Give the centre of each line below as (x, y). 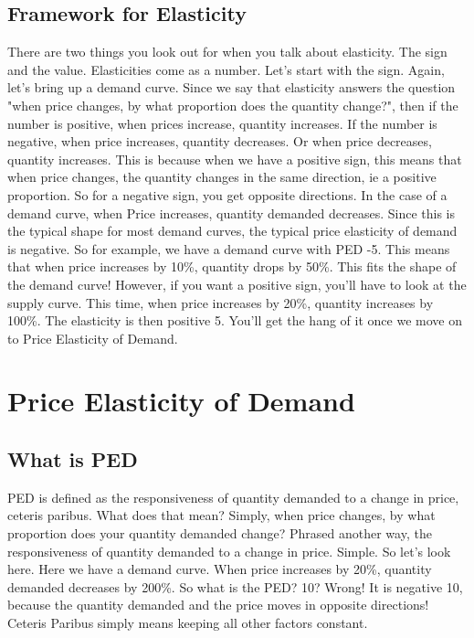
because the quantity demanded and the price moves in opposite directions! (218, 605)
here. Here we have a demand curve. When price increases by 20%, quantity (220, 569)
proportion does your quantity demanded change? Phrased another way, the (220, 533)
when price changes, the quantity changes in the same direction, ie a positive (222, 177)
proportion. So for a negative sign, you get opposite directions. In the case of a (227, 194)
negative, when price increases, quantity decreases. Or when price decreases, (220, 141)
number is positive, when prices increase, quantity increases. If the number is (222, 123)
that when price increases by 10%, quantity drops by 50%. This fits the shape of (232, 266)
